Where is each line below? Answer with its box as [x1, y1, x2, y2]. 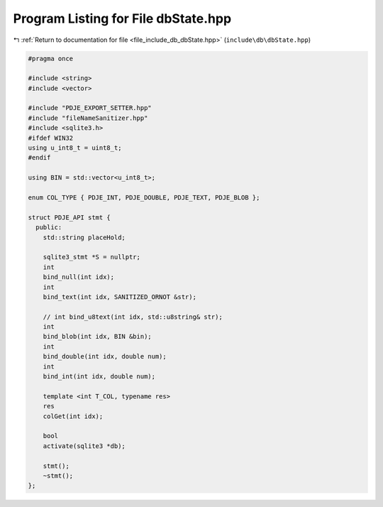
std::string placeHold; [43, 233, 126, 241]
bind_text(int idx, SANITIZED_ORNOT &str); [43, 293, 196, 301]
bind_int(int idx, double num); [43, 373, 156, 381]
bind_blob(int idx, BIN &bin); [43, 332, 152, 341]
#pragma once [28, 54, 74, 62]
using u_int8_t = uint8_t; [28, 144, 122, 152]
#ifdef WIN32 [28, 133, 74, 142]
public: [35, 224, 62, 231]
